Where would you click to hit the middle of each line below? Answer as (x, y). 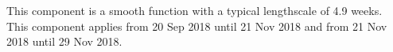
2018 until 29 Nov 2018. (64, 41)
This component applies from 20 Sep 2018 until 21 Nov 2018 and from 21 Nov (197, 26)
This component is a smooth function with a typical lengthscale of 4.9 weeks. (195, 10)
